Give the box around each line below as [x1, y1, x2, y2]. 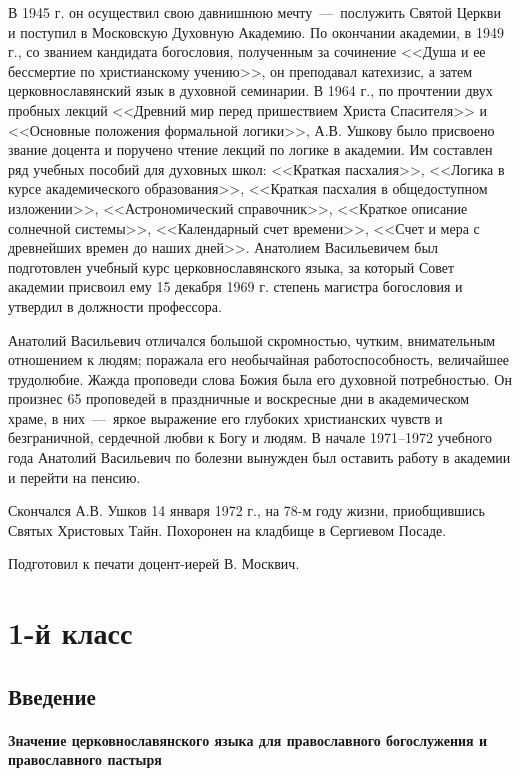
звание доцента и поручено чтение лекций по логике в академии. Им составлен [8, 139, 493, 160]
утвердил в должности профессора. [8, 295, 222, 316]
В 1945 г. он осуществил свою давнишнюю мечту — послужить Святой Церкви [8, 2, 501, 22]
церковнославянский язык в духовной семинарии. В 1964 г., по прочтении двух [8, 80, 493, 101]
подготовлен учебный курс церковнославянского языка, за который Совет [8, 256, 455, 277]
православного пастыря [8, 749, 162, 770]
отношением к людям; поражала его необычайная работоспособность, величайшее [8, 349, 510, 370]
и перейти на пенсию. [8, 466, 141, 487]
